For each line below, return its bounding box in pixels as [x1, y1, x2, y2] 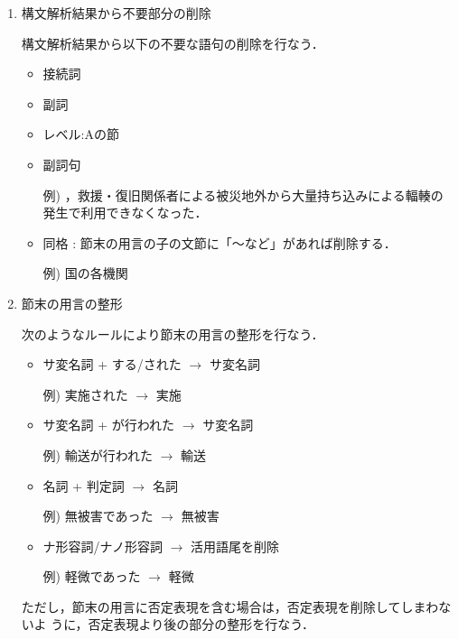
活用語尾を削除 [190, 536, 279, 555]
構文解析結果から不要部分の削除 [21, 4, 211, 22]
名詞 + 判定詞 [42, 476, 125, 495]
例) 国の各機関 [42, 264, 128, 282]
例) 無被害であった [42, 506, 154, 525]
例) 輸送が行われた [42, 445, 154, 464]
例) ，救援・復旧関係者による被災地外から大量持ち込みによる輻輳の [42, 185, 444, 204]
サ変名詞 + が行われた [42, 415, 175, 434]
